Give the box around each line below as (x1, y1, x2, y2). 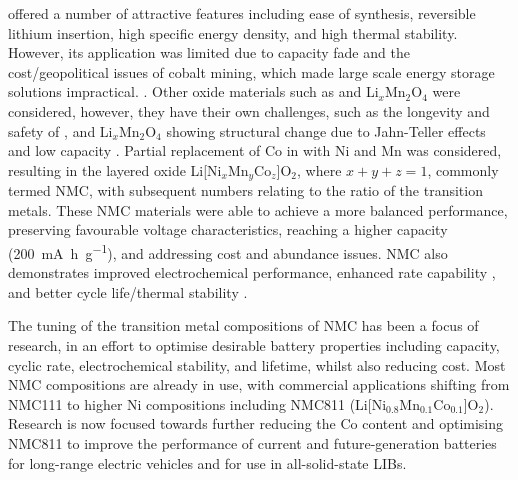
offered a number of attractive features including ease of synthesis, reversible (8, 3, 476, 23)
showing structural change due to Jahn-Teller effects (166, 120, 486, 141)
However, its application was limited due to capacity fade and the (8, 42, 410, 63)
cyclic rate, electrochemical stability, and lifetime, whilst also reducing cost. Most (8, 354, 506, 375)
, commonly (427, 159, 499, 180)
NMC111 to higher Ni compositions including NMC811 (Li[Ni (8, 393, 387, 414)
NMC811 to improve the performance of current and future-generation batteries (8, 432, 497, 453)
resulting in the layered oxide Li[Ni (8, 159, 222, 180)
